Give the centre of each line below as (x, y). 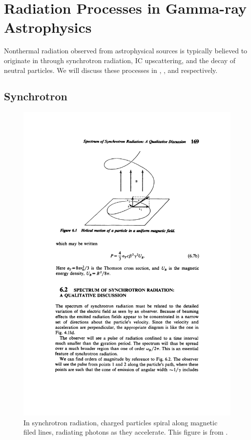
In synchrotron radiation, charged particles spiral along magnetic (121, 422)
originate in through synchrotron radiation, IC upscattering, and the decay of (120, 60)
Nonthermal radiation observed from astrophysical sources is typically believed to (126, 51)
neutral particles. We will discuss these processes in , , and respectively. (111, 70)
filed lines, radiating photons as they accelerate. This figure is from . (126, 432)
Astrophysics (48, 27)
